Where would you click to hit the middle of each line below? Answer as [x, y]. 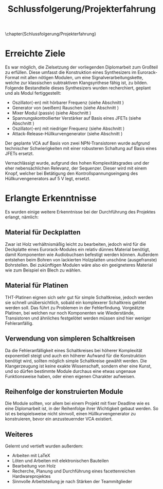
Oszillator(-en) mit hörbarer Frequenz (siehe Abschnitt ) [68, 103]
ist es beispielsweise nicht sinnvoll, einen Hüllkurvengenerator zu [71, 414]
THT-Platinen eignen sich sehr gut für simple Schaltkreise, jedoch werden [79, 297]
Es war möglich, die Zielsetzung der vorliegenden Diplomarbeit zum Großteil [81, 67]
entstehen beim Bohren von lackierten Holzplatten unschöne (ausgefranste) [81, 259]
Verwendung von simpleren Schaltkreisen [70, 339]
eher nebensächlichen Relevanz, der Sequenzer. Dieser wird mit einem [76, 168]
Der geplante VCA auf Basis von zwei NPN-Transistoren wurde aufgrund [77, 143]
